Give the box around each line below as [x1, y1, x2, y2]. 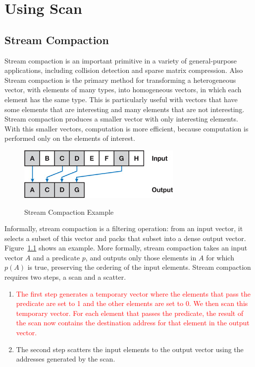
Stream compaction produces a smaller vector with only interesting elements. [4, 114, 238, 124]
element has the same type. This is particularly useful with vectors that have [4, 94, 238, 104]
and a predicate [33, 252, 80, 262]
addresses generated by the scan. [16, 354, 115, 364]
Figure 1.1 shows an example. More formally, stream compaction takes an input [4, 243, 248, 253]
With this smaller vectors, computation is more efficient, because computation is [4, 123, 249, 133]
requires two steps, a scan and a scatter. [4, 272, 126, 282]
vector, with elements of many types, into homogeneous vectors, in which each [4, 84, 242, 95]
